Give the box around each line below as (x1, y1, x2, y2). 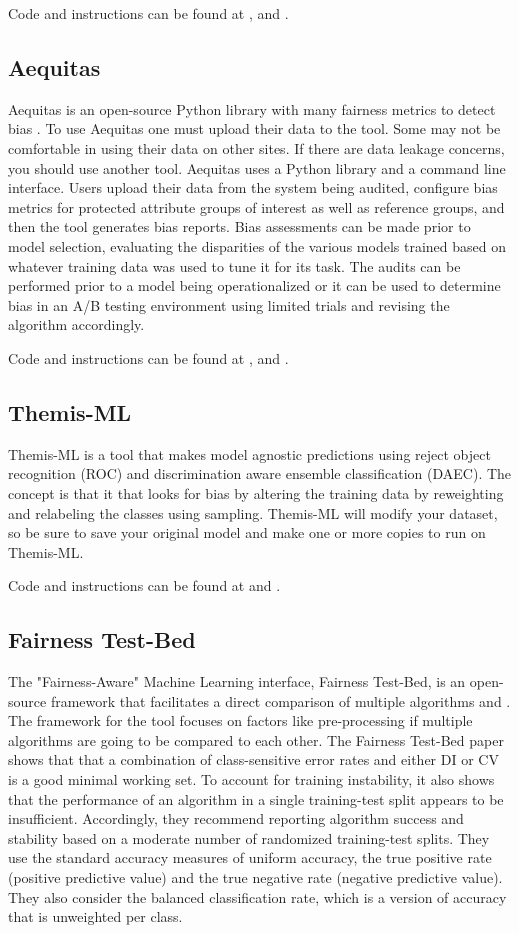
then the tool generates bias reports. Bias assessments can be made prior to (8, 216, 471, 237)
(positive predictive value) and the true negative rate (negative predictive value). (8, 867, 503, 888)
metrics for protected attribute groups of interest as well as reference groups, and (8, 196, 505, 217)
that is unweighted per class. (8, 906, 183, 927)
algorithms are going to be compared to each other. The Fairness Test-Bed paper (8, 729, 504, 750)
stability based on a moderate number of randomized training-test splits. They (8, 827, 490, 848)
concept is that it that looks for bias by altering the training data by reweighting (8, 482, 504, 503)
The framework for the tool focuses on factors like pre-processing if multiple (8, 710, 473, 731)
